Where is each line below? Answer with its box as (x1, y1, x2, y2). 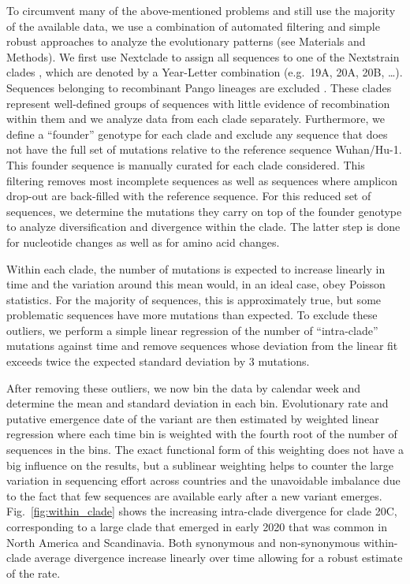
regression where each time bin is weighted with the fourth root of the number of (6, 426, 397, 442)
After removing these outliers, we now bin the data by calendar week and (6, 379, 361, 396)
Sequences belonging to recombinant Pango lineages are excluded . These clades (6, 79, 392, 95)
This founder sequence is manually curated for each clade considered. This (6, 156, 365, 173)
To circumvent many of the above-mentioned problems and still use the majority (6, 2, 396, 18)
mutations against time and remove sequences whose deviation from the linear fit (6, 337, 398, 354)
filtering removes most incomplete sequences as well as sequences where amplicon (6, 172, 398, 188)
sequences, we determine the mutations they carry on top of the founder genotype (6, 203, 402, 219)
